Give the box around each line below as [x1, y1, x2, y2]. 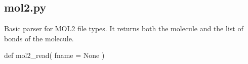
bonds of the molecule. [4, 33, 74, 43]
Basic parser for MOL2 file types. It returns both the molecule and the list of [4, 23, 243, 34]
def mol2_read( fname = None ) [4, 50, 105, 60]
